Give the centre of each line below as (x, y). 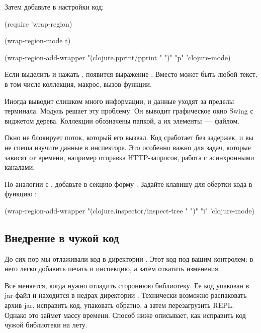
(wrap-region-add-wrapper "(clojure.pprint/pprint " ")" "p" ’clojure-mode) (118, 57)
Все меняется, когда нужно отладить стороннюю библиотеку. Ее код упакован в (127, 285)
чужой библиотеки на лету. (46, 325)
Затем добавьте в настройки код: (54, 7)
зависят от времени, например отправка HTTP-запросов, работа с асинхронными (129, 157)
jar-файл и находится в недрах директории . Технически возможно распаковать (126, 295)
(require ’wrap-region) (38, 23)
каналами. (20, 167)
